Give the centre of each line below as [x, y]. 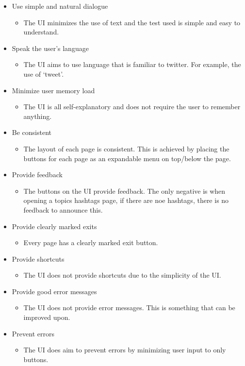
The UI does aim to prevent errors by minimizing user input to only [125, 350]
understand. [41, 32]
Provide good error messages [54, 291]
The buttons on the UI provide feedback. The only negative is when [124, 191]
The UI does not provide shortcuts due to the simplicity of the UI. [122, 275]
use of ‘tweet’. [44, 74]
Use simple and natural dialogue [60, 6]
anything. [38, 116]
